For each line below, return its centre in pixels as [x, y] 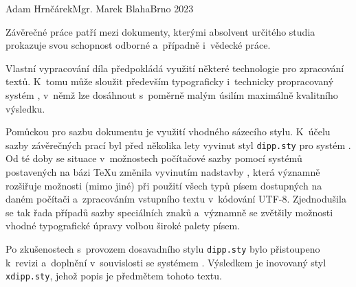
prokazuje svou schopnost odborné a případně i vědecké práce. [138, 45]
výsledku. [25, 108]
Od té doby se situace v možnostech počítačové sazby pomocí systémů [154, 158]
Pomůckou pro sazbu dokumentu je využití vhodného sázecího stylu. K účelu [168, 131]
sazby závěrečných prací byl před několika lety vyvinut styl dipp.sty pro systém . [178, 145]
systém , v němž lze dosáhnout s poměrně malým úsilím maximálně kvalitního [172, 94]
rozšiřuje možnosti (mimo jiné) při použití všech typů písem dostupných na [164, 185]
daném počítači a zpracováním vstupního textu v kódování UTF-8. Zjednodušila [176, 199]
